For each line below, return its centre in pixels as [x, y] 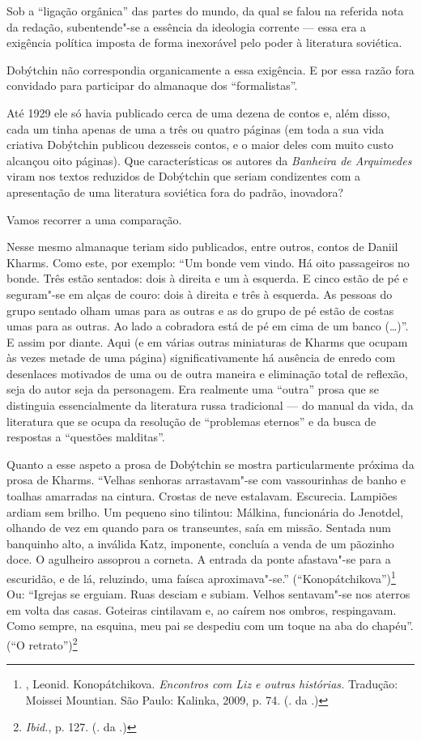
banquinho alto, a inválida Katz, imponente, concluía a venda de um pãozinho [200, 543]
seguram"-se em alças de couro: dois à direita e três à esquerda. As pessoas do [200, 294]
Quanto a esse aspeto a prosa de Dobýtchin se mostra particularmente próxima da [210, 464]
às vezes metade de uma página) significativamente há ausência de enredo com [201, 358]
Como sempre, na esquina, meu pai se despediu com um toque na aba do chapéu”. [210, 626]
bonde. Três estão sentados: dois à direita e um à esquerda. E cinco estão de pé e [207, 278]
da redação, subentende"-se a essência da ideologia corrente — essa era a [187, 26]
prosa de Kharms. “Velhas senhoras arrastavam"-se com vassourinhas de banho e [206, 480]
